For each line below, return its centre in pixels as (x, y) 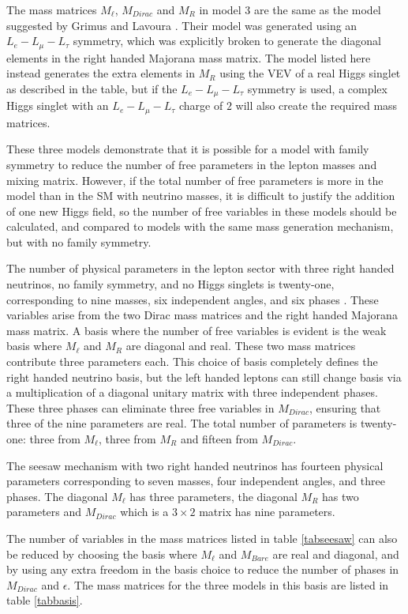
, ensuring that (345, 407)
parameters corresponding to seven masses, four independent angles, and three (196, 481)
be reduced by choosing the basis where (102, 554)
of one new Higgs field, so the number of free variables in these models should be (202, 211)
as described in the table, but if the (92, 88)
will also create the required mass (316, 105)
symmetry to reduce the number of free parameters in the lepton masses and (192, 164)
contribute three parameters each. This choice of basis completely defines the (192, 362)
